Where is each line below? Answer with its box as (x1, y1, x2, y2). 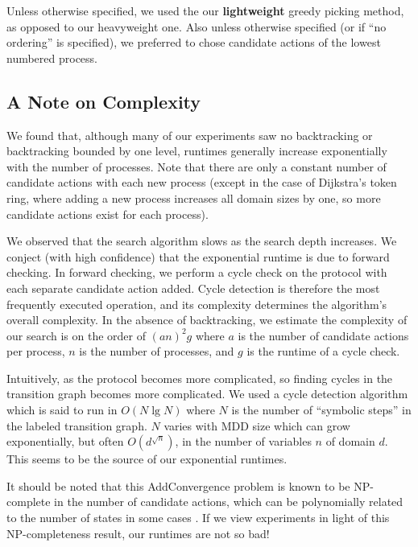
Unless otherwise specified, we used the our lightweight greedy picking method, (6, 2, 404, 19)
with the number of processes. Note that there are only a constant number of (6, 158, 387, 175)
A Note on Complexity (6, 88, 201, 113)
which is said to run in (6, 401, 118, 418)
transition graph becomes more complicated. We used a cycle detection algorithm (6, 385, 408, 402)
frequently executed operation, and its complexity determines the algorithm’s (6, 295, 387, 312)
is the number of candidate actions (238, 327, 409, 343)
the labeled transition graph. (6, 417, 147, 434)
